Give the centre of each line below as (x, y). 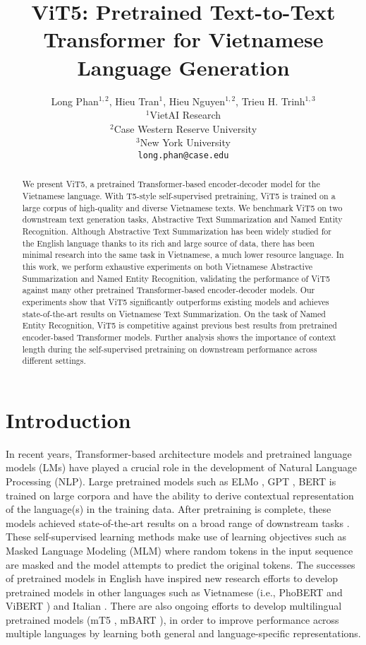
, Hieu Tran (134, 101)
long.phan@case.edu (183, 155)
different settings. (54, 361)
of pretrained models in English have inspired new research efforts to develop (172, 578)
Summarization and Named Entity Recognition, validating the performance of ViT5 (176, 278)
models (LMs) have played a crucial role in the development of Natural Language (182, 467)
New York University (185, 142)
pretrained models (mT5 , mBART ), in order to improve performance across (172, 619)
